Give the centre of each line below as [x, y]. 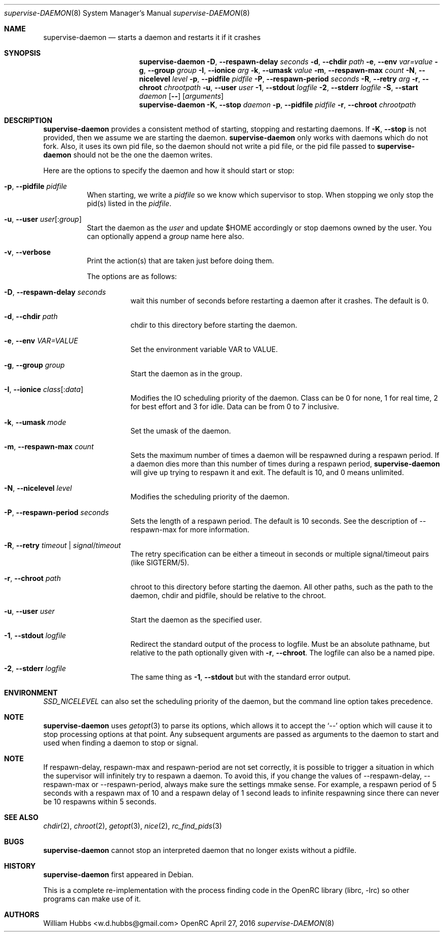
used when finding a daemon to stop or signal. [121, 743]
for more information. [214, 530]
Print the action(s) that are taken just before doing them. [180, 261]
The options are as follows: [132, 276]
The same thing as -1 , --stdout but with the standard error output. [240, 677]
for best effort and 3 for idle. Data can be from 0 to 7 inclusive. [235, 406]
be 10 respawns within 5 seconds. [100, 802]
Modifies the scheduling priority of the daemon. [210, 497]
